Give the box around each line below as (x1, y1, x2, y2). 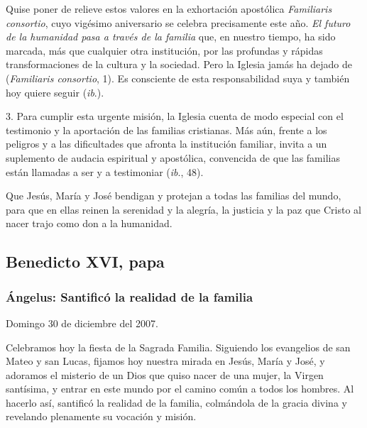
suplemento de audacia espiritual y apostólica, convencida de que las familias (6, 150, 340, 165)
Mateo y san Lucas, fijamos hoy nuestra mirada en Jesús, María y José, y (6, 353, 325, 368)
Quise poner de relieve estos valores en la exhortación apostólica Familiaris (6, 1, 332, 16)
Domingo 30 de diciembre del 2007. (6, 315, 158, 330)
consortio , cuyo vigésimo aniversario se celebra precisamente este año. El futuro (6, 15, 351, 30)
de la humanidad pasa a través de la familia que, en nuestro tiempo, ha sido (6, 29, 336, 44)
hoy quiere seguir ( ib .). (6, 84, 104, 99)
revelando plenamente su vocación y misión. (6, 409, 197, 424)
